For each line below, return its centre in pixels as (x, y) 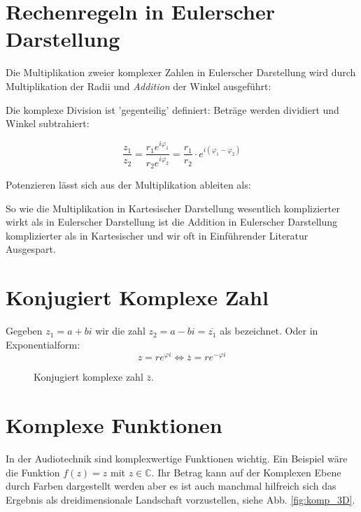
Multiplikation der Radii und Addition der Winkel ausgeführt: (139, 86)
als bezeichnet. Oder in (269, 331)
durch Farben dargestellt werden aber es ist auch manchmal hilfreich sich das (171, 486)
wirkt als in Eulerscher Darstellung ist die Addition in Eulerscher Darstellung (172, 222)
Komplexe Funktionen (114, 425)
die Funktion (33, 472)
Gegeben (24, 331)
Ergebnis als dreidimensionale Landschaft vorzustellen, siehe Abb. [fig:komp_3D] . (180, 499)
